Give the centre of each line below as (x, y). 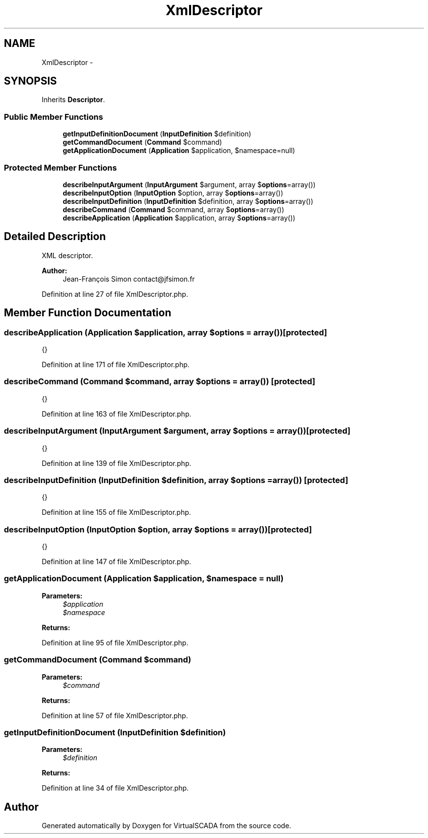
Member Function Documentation (88, 313)
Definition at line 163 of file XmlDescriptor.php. (117, 414)
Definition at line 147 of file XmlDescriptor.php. (117, 562)
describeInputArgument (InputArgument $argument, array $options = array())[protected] (177, 431)
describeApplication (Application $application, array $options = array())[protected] (166, 332)
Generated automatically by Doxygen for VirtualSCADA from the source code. (166, 826)
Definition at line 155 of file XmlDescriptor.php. (116, 512)
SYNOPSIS (31, 81)
